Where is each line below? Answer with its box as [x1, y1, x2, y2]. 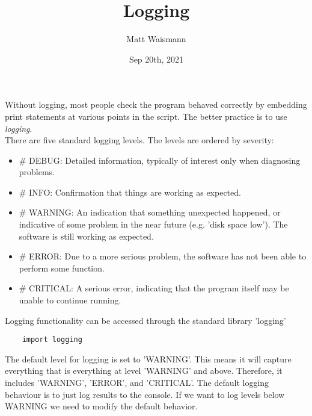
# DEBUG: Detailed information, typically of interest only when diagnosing [19, 154, 301, 166]
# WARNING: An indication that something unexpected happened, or [19, 206, 281, 219]
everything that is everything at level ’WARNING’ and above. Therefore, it [5, 364, 283, 377]
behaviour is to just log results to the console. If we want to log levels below [5, 388, 285, 400]
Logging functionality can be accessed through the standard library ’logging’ [5, 314, 286, 326]
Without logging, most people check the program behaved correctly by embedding [5, 98, 307, 111]
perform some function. [19, 261, 105, 274]
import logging [22, 335, 82, 344]
